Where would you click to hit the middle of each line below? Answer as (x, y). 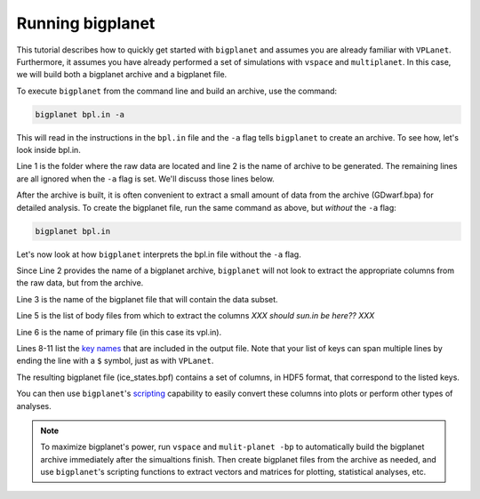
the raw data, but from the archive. (80, 283)
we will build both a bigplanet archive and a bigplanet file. (122, 75)
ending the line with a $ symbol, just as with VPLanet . (115, 361)
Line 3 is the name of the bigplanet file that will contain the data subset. (148, 299)
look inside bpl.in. (49, 150)
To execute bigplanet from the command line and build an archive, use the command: (177, 91)
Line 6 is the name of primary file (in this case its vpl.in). (119, 332)
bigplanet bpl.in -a (80, 114)
